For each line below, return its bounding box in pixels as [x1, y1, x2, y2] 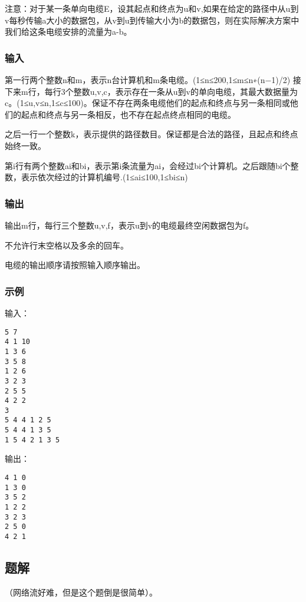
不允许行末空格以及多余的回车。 [5, 239, 129, 251]
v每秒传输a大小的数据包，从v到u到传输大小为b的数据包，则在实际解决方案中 [5, 14, 300, 26]
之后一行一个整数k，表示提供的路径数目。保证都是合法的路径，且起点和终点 [5, 128, 298, 140]
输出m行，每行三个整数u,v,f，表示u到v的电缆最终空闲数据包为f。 [5, 219, 254, 231]
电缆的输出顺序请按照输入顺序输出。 [5, 259, 145, 271]
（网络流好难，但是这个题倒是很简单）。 [5, 586, 157, 598]
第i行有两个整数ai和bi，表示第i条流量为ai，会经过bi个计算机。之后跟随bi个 [5, 159, 291, 171]
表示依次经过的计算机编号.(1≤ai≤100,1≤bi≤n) [21, 171, 188, 183]
